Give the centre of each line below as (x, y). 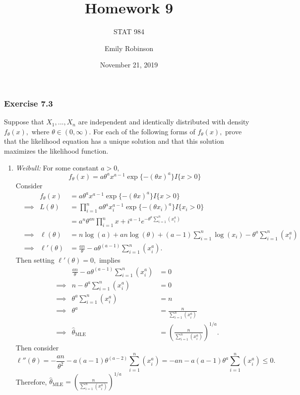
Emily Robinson (129, 48)
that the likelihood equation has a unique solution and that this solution (114, 141)
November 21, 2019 (129, 65)
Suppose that (24, 122)
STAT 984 (129, 31)
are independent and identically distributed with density (164, 122)
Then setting (35, 260)
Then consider (37, 347)
